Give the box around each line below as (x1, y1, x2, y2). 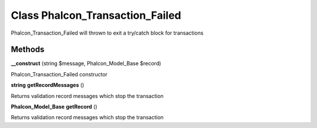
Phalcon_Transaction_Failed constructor (11, 70, 108, 78)
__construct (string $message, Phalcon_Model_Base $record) (11, 60, 161, 67)
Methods (11, 45, 45, 55)
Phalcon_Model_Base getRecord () (11, 103, 97, 110)
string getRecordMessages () (11, 82, 85, 89)
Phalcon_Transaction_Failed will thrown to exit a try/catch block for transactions (11, 29, 204, 36)
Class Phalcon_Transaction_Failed (11, 9, 181, 22)
